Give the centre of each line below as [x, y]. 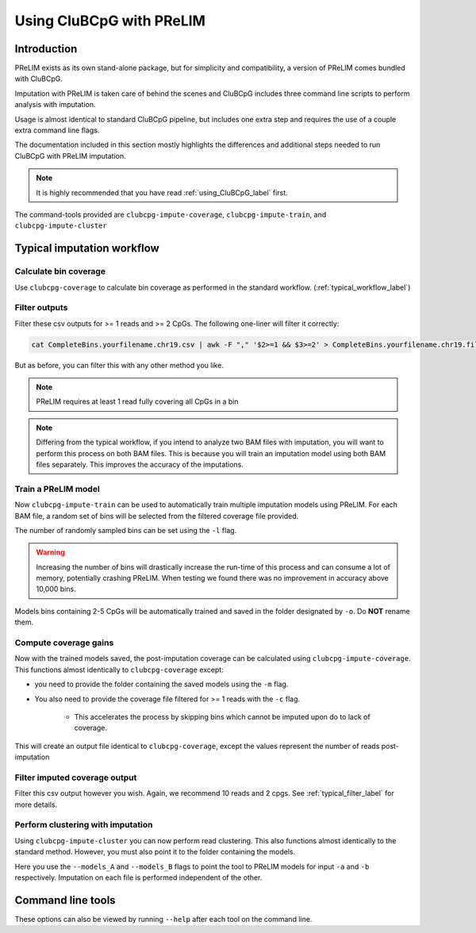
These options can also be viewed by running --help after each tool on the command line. [163, 919]
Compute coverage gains [64, 643]
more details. [36, 804]
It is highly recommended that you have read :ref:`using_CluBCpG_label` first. [162, 192]
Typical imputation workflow [87, 249]
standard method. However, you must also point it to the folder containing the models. [155, 852]
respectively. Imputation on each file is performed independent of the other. [138, 877]
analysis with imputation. [55, 105]
